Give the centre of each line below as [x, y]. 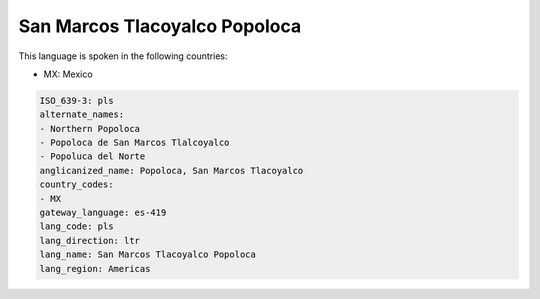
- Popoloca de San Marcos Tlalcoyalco [134, 143]
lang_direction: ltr [89, 240]
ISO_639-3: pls [76, 100]
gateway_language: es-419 [103, 213]
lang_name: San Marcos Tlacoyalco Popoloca [148, 254]
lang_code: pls [76, 226]
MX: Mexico [68, 74]
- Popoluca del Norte [92, 156]
